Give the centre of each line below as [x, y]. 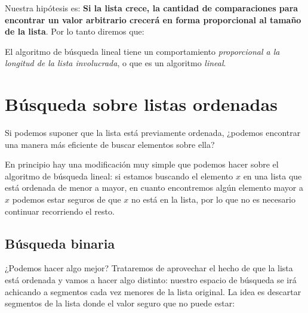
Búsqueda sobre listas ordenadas [141, 104]
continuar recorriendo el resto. [60, 211]
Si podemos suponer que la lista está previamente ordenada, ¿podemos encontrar [153, 133]
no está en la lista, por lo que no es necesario [213, 199]
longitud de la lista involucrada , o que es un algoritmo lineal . [115, 63]
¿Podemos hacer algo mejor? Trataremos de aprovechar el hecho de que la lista [149, 268]
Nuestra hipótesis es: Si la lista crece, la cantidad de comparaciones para [152, 8]
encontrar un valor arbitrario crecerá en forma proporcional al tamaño [153, 19]
